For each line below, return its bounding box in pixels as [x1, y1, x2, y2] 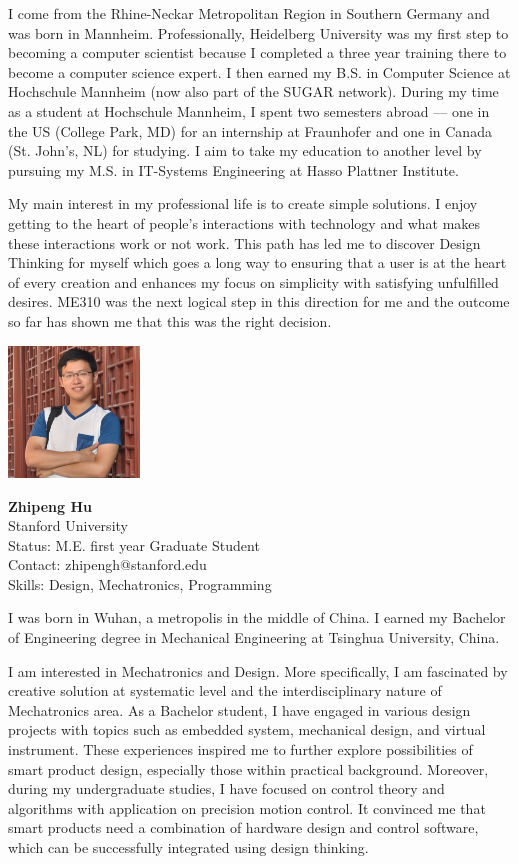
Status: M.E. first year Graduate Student [8, 534, 260, 555]
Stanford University [8, 515, 128, 536]
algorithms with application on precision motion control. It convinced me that [8, 797, 486, 818]
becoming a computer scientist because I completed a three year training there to [8, 42, 507, 63]
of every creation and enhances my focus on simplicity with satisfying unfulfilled [8, 271, 499, 292]
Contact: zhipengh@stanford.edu [8, 554, 207, 575]
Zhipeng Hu [8, 495, 92, 516]
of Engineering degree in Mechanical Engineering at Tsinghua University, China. [8, 627, 500, 648]
